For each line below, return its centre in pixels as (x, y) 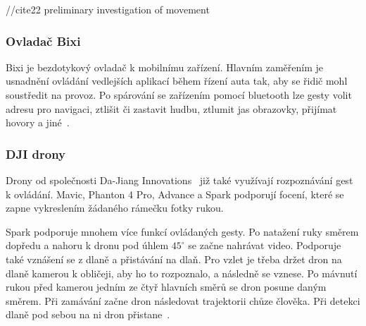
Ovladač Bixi (43, 41)
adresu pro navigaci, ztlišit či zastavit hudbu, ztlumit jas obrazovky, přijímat (171, 108)
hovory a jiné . (38, 122)
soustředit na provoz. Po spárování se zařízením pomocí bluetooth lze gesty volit (179, 95)
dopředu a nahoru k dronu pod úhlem (87, 245)
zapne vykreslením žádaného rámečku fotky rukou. (115, 208)
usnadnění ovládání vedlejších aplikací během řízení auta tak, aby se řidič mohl (177, 81)
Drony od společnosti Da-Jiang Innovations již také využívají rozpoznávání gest (179, 180)
